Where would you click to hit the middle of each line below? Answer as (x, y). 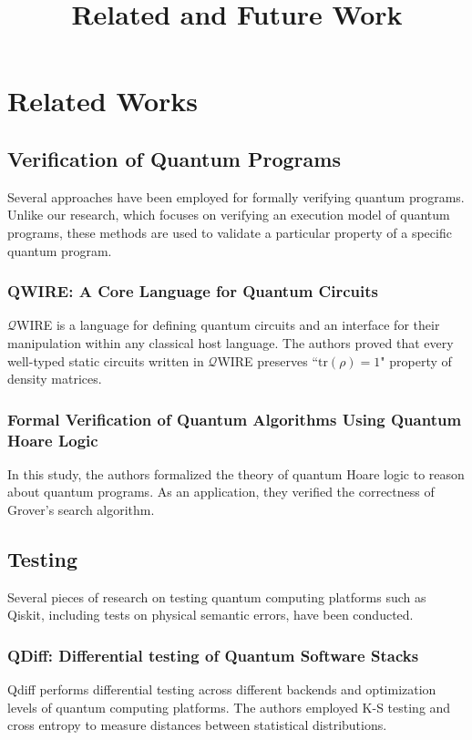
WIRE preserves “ (268, 360)
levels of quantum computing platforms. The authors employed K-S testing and (229, 707)
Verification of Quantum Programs (174, 158)
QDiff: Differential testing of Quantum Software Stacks (213, 655)
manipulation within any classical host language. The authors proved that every (231, 342)
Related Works (103, 101)
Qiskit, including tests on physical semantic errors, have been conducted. (210, 615)
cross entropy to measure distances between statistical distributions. (197, 725)
